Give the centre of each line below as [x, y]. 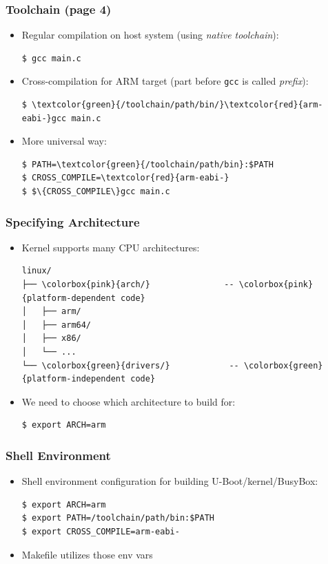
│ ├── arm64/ [57, 325]
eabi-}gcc [44, 118]
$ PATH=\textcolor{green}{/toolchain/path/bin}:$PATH [147, 164]
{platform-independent [74, 379]
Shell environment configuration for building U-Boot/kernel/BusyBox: [170, 481]
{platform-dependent [69, 298]
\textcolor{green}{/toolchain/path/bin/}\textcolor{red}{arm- [177, 105]
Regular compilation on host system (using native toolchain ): [150, 35]
